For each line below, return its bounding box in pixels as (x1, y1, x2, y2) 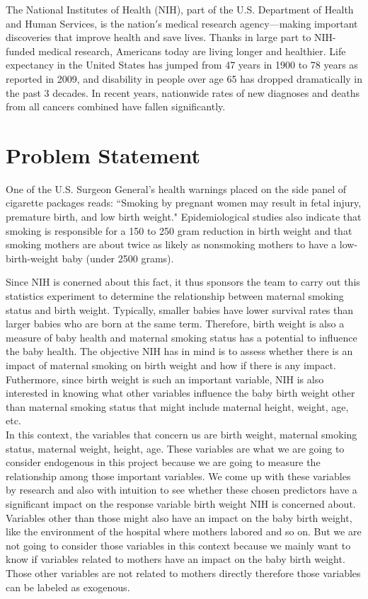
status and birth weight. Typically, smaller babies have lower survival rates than (6, 302, 354, 317)
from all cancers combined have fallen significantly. (6, 99, 226, 114)
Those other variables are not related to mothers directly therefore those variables (6, 565, 361, 580)
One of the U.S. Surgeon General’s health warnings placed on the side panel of (6, 181, 347, 196)
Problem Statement (6, 140, 200, 169)
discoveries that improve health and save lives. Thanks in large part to (6, 30, 311, 45)
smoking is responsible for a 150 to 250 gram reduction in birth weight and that (6, 223, 352, 238)
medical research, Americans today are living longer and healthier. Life (38, 43, 346, 58)
